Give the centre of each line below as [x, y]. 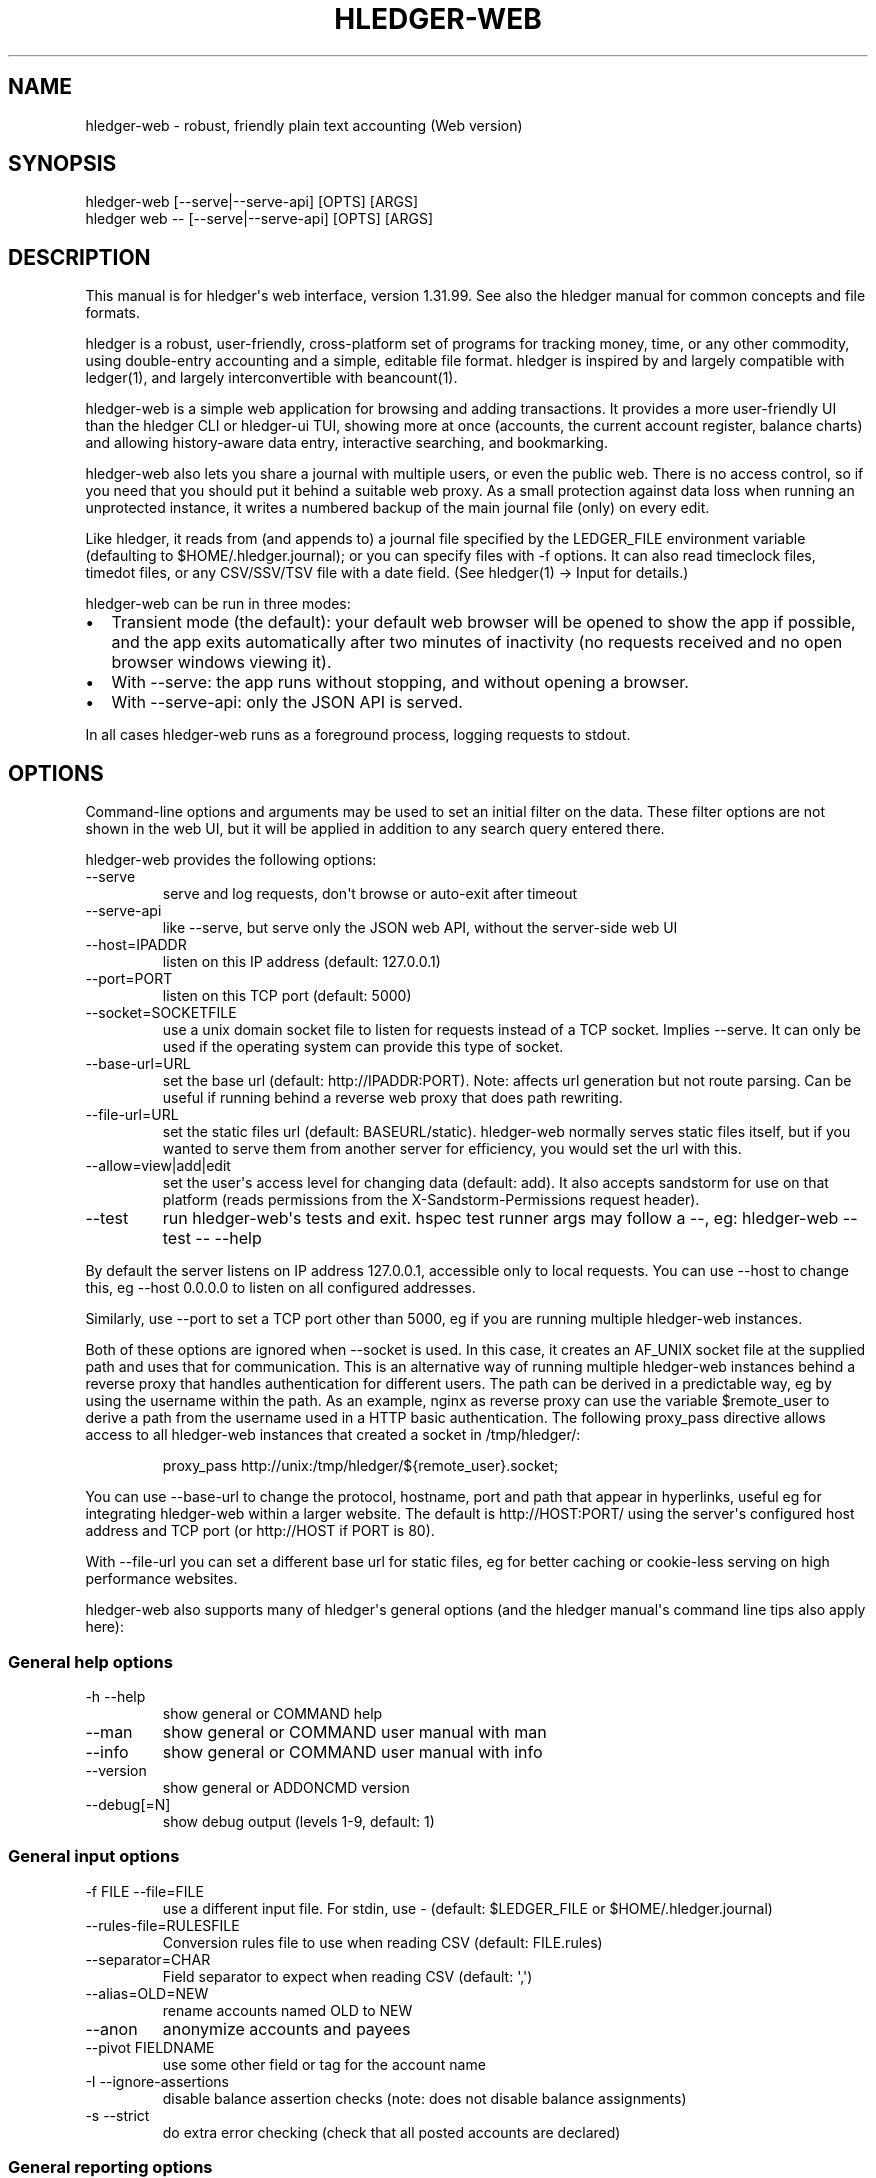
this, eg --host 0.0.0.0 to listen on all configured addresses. [280, 1288]
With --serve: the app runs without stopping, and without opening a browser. [400, 682]
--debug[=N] [128, 1804]
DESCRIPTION [79, 257]
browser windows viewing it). [221, 662]
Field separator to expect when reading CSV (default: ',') [347, 1976]
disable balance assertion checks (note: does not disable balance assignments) [424, 2098]
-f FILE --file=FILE [144, 1891]
